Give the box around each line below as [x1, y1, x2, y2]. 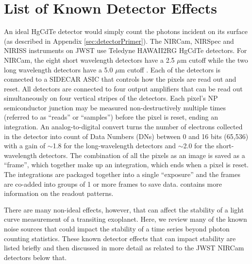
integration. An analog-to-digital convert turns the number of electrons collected [4, 122, 243, 132]
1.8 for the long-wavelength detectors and [52, 141, 176, 151]
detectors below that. [4, 252, 67, 262]
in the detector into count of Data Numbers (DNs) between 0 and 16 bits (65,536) [4, 131, 249, 141]
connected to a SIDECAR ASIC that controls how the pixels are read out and [4, 74, 236, 84]
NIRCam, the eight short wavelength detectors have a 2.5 [4, 54, 175, 65]
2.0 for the [183, 141, 214, 151]
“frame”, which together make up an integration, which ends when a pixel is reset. [4, 159, 249, 170]
